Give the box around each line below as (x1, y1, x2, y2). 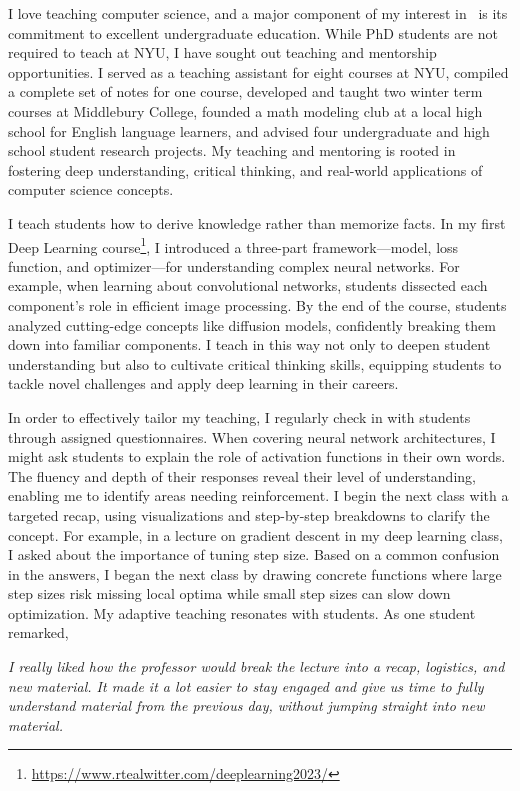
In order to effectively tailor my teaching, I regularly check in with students (8, 406, 471, 427)
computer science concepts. (8, 179, 174, 200)
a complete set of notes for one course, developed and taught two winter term (8, 81, 483, 102)
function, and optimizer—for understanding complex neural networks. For (8, 255, 460, 276)
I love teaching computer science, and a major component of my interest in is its (8, 3, 508, 23)
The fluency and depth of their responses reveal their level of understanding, (8, 465, 476, 486)
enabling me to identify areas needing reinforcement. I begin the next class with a (8, 485, 509, 506)
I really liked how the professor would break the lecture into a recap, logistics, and (8, 656, 505, 677)
